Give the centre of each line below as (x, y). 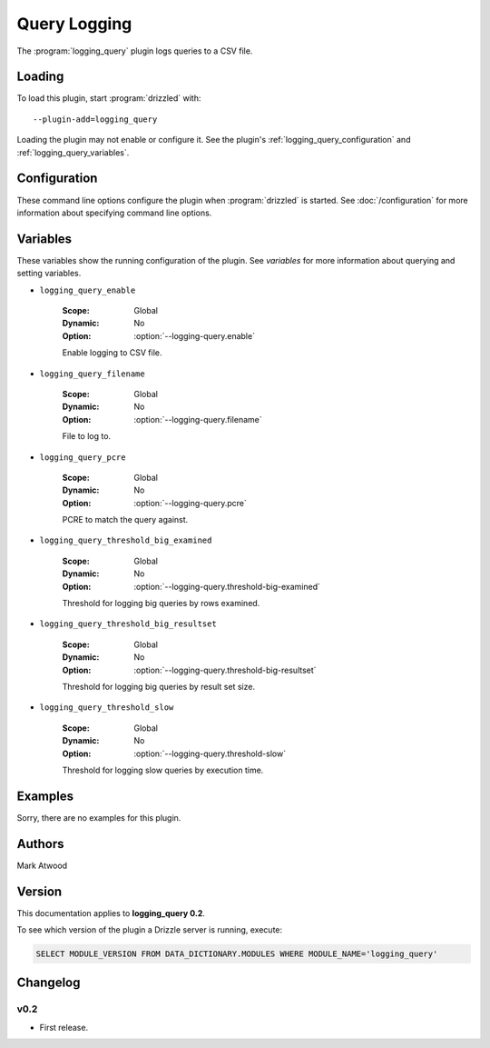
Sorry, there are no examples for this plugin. (99, 817)
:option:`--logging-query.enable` (195, 335)
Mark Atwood (42, 865)
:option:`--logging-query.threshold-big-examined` (227, 586)
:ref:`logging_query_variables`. (73, 152)
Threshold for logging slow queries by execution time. (163, 770)
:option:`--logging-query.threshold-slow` (210, 754)
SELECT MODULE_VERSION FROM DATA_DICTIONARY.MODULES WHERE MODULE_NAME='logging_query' (237, 954)
